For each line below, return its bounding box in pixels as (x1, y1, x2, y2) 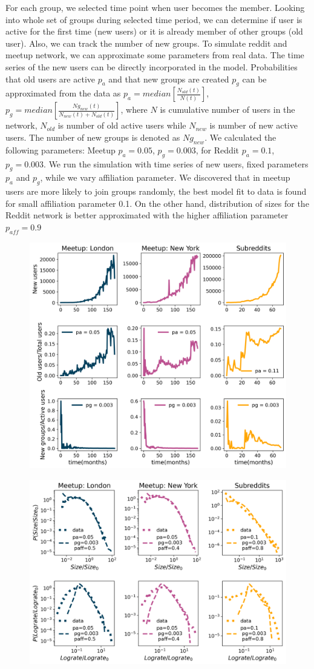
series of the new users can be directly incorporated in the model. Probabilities (5, 60, 298, 73)
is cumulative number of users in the (160, 103, 295, 116)
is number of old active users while (57, 119, 186, 132)
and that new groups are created (108, 72, 229, 85)
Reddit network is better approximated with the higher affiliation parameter (5, 209, 289, 221)
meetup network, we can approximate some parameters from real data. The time (5, 49, 304, 61)
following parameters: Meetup (5, 143, 116, 156)
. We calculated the (204, 130, 276, 143)
